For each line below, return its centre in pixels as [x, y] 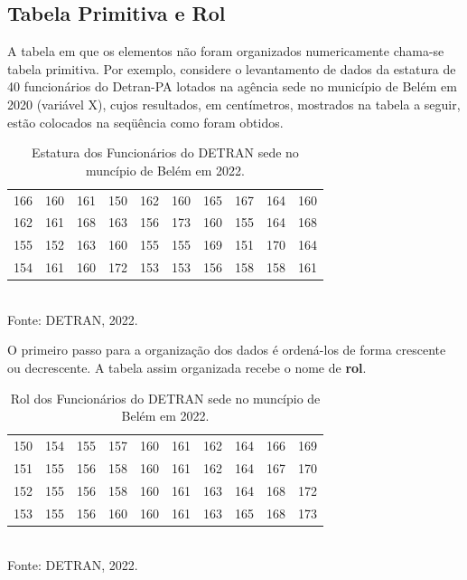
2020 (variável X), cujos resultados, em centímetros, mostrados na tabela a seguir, [234, 104]
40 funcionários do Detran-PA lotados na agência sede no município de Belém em [232, 86]
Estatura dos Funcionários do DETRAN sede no [165, 152]
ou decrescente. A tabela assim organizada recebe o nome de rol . [187, 368]
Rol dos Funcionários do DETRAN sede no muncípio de [165, 398]
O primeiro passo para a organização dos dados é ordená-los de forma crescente [227, 350]
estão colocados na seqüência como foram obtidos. [145, 122]
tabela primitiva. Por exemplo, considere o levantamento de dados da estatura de [232, 68]
